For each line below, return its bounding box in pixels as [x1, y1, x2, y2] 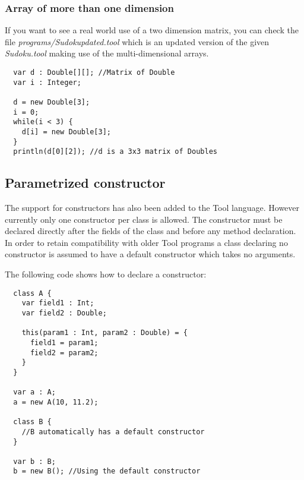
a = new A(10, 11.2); [13, 397, 99, 406]
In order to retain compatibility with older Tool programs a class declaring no [5, 236, 288, 248]
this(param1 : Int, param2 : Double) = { [21, 329, 188, 337]
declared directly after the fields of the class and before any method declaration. [5, 225, 296, 237]
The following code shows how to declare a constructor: [5, 268, 207, 280]
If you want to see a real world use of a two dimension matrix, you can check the [5, 24, 299, 36]
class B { [13, 418, 52, 427]
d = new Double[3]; [13, 97, 90, 106]
